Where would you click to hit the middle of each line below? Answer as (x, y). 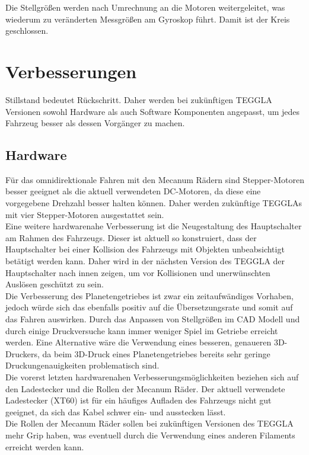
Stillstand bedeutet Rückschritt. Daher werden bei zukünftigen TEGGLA (139, 99)
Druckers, (23, 353)
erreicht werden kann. (45, 446)
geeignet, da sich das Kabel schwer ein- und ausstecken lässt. (116, 411)
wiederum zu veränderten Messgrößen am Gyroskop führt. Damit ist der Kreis (148, 19)
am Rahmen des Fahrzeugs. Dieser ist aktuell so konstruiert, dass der (131, 237)
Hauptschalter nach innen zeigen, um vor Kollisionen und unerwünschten (138, 272)
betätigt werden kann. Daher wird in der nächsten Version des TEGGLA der (145, 261)
